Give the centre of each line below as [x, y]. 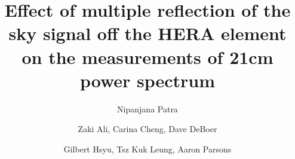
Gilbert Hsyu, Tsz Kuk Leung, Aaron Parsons [147, 149]
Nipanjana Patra [147, 108]
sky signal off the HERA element [147, 33]
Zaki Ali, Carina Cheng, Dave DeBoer [147, 129]
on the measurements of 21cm [147, 56]
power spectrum [147, 80]
